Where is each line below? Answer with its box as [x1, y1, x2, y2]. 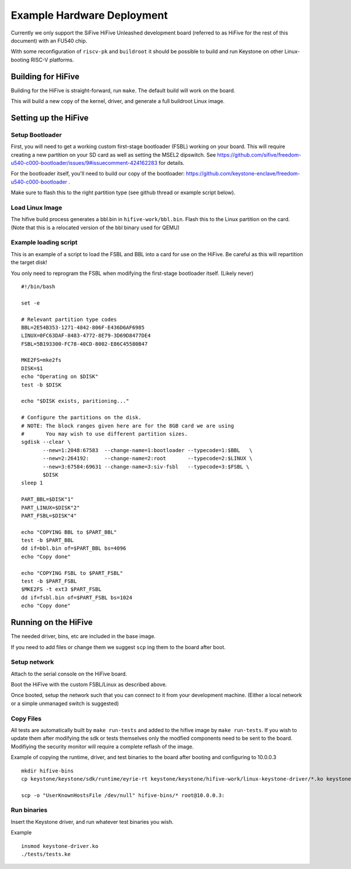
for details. [159, 159, 185, 166]
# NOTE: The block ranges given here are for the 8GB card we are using [21, 422, 234, 429]
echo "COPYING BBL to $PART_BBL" [21, 529, 117, 535]
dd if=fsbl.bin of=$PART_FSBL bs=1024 [21, 594, 133, 601]
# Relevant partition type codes [21, 316, 117, 323]
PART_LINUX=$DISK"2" [21, 504, 80, 511]
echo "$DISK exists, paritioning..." [21, 398, 130, 405]
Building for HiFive [11, 71, 80, 81]
